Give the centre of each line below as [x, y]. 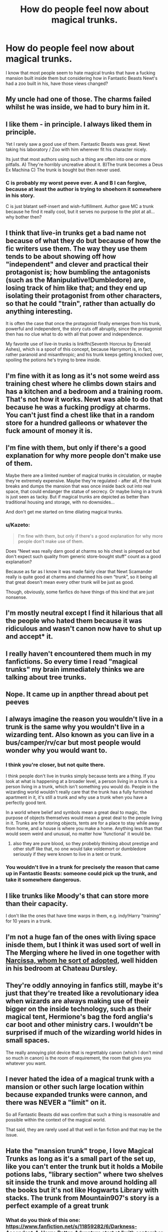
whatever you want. [26, 1063]
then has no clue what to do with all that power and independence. [74, 334]
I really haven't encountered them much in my [79, 653]
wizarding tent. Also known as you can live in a [80, 735]
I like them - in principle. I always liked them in [79, 124]
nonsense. [16, 597]
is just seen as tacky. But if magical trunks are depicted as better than [77, 497]
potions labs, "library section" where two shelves [84, 1174]
